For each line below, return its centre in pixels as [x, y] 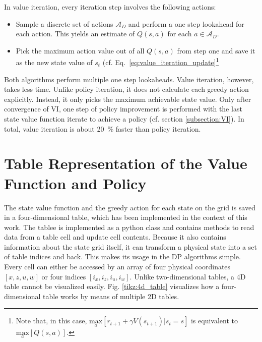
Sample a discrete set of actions [64, 23]
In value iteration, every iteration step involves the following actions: [110, 7]
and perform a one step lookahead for [186, 23]
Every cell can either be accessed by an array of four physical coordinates [117, 267]
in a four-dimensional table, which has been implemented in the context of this [126, 217]
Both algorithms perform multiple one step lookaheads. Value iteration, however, [129, 79]
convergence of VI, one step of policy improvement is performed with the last [123, 109]
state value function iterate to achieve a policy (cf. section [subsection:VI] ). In [124, 119]
